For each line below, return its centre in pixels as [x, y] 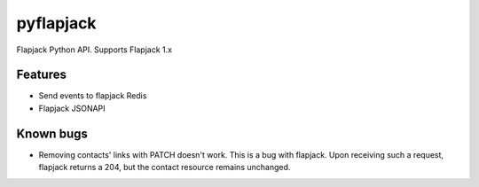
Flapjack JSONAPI [72, 108]
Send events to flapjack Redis [93, 96]
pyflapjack [56, 23]
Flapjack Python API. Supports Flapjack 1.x [94, 50]
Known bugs [52, 133]
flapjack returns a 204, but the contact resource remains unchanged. [165, 168]
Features [41, 75]
